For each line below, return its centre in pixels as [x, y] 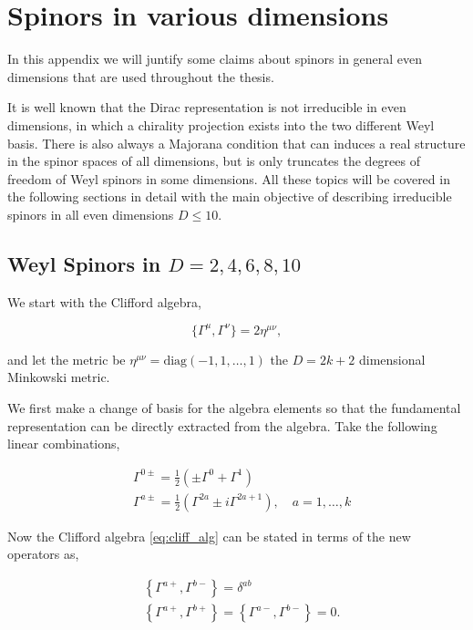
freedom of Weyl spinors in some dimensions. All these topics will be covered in [229, 178]
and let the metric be [67, 359]
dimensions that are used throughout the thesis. [141, 76]
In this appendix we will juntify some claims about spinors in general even [215, 59]
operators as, [43, 554]
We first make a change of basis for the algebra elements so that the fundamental [234, 407]
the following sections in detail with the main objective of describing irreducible [230, 196]
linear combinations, [64, 444]
